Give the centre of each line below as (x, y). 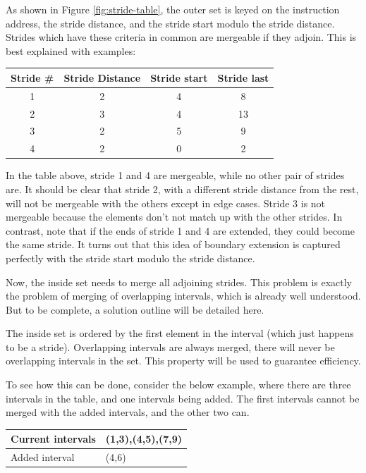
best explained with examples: (71, 50)
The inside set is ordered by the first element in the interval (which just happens (180, 333)
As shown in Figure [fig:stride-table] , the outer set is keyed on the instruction (173, 9)
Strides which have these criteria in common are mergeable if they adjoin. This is (181, 37)
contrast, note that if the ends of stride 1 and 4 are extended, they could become (180, 230)
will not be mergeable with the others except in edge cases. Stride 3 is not (166, 203)
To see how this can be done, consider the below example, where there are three (178, 385)
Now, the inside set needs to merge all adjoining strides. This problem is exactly (179, 282)
